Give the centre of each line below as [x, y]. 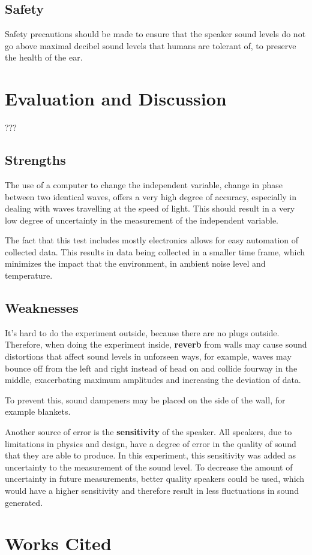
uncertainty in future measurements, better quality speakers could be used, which [155, 479]
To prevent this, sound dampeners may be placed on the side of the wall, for [145, 399]
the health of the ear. [44, 57]
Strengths [35, 160]
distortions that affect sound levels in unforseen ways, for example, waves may [148, 356]
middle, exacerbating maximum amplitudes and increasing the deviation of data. [153, 380]
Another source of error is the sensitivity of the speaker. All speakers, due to [148, 432]
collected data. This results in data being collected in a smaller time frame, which [155, 251]
